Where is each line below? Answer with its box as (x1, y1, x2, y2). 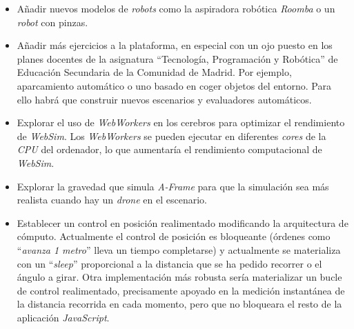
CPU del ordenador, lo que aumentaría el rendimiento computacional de (17, 142, 322, 157)
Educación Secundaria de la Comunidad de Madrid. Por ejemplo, (17, 65, 292, 79)
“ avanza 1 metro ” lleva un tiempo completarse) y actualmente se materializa (17, 242, 341, 257)
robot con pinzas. (17, 14, 88, 29)
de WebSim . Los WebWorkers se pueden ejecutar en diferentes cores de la (17, 128, 326, 143)
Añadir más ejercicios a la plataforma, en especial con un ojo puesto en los (17, 38, 333, 52)
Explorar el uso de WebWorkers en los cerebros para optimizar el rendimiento (17, 115, 345, 130)
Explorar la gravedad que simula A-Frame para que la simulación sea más (17, 179, 329, 193)
